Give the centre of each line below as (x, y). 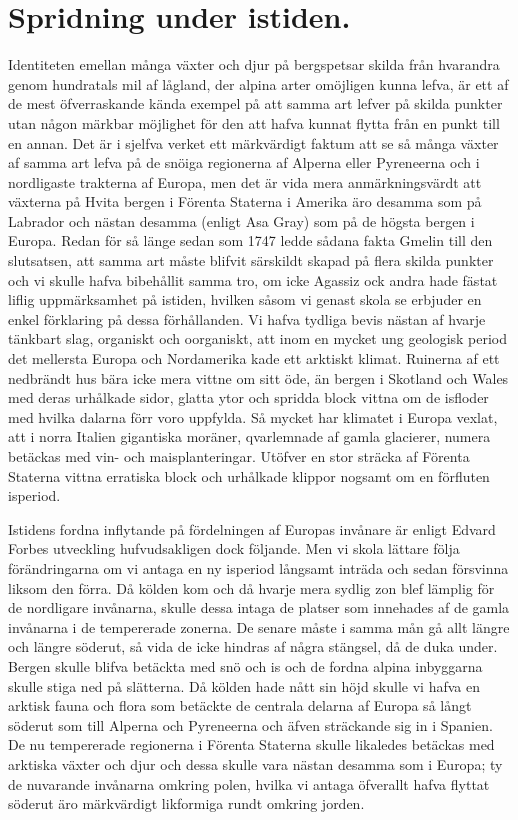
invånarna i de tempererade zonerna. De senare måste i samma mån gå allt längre (259, 626)
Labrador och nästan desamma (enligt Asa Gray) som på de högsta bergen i (241, 220)
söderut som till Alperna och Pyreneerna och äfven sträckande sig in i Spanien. (250, 724)
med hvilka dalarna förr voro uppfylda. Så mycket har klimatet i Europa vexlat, (253, 416)
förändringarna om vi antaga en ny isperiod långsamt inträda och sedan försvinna (258, 567)
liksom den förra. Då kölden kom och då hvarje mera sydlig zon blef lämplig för (251, 587)
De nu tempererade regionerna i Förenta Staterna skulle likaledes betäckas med (251, 744)
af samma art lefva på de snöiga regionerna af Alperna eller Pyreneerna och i (244, 162)
